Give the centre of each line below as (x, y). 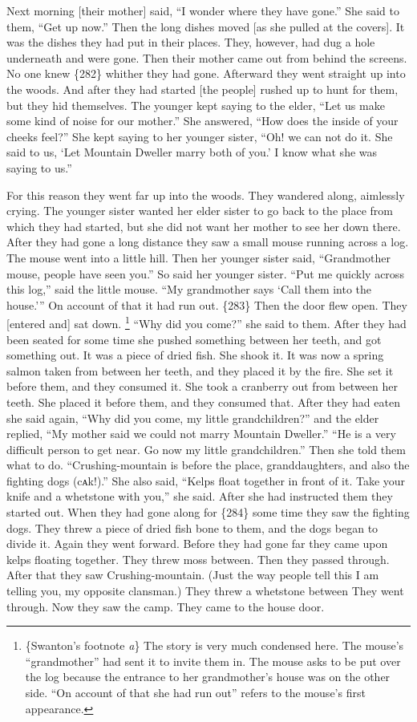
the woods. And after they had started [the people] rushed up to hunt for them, (202, 89)
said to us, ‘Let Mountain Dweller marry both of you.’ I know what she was (192, 152)
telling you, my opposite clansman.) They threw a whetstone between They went (205, 591)
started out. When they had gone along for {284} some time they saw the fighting (208, 512)
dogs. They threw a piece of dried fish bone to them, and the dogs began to (192, 527)
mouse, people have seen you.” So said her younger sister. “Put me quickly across (205, 273)
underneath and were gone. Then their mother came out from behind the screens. (207, 57)
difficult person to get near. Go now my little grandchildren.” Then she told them (206, 449)
